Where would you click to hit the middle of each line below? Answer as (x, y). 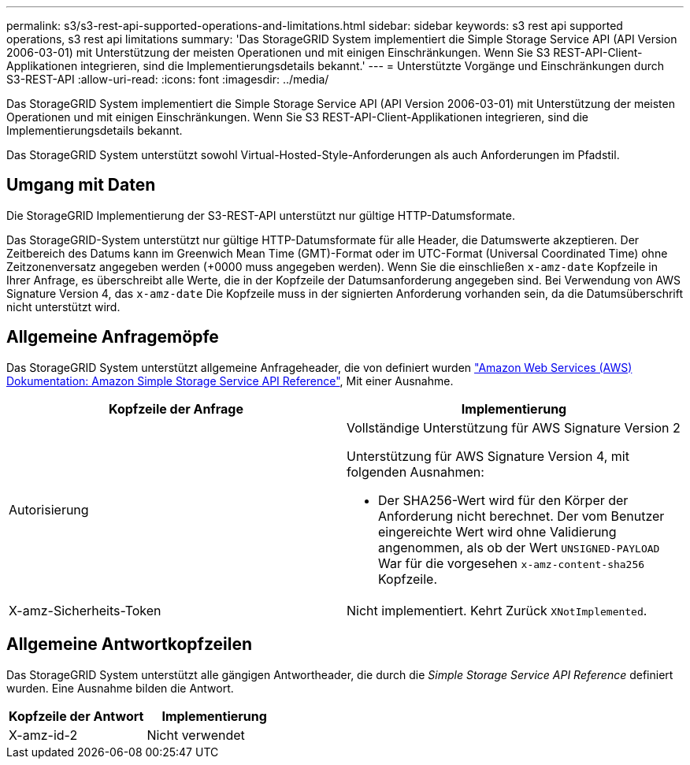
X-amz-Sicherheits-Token (85, 610)
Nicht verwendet (196, 735)
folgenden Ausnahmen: (415, 472)
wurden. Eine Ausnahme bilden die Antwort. (120, 688)
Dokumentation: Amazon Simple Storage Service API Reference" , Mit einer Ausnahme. (230, 381)
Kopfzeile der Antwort (76, 716)
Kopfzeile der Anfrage (176, 408)
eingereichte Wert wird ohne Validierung (497, 531)
